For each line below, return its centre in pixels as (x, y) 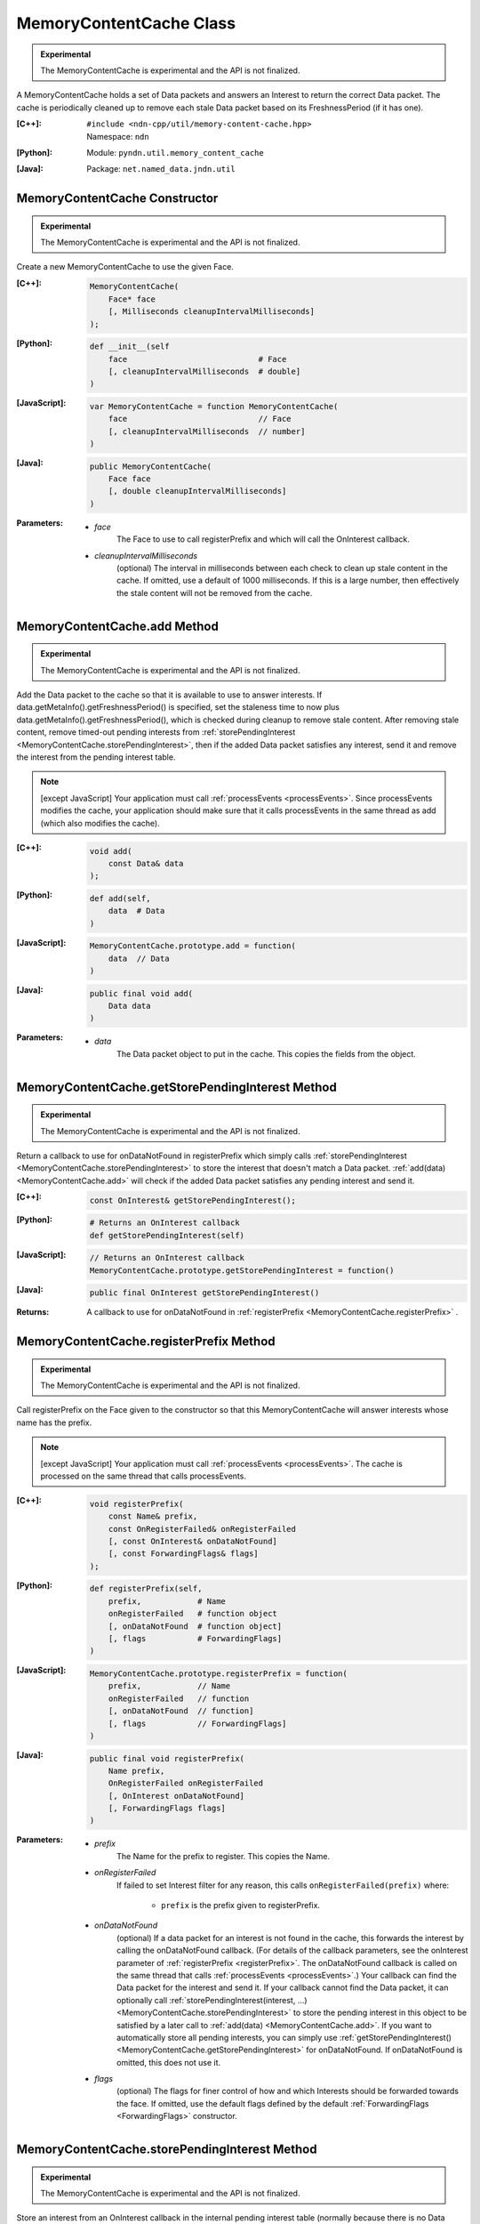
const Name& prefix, (153, 1516)
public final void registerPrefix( (167, 1758)
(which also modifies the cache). (100, 823)
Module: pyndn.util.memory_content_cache (175, 152)
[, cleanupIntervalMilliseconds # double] (204, 371)
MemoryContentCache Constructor (117, 199)
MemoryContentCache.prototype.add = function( (193, 946)
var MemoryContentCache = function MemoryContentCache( (214, 406)
